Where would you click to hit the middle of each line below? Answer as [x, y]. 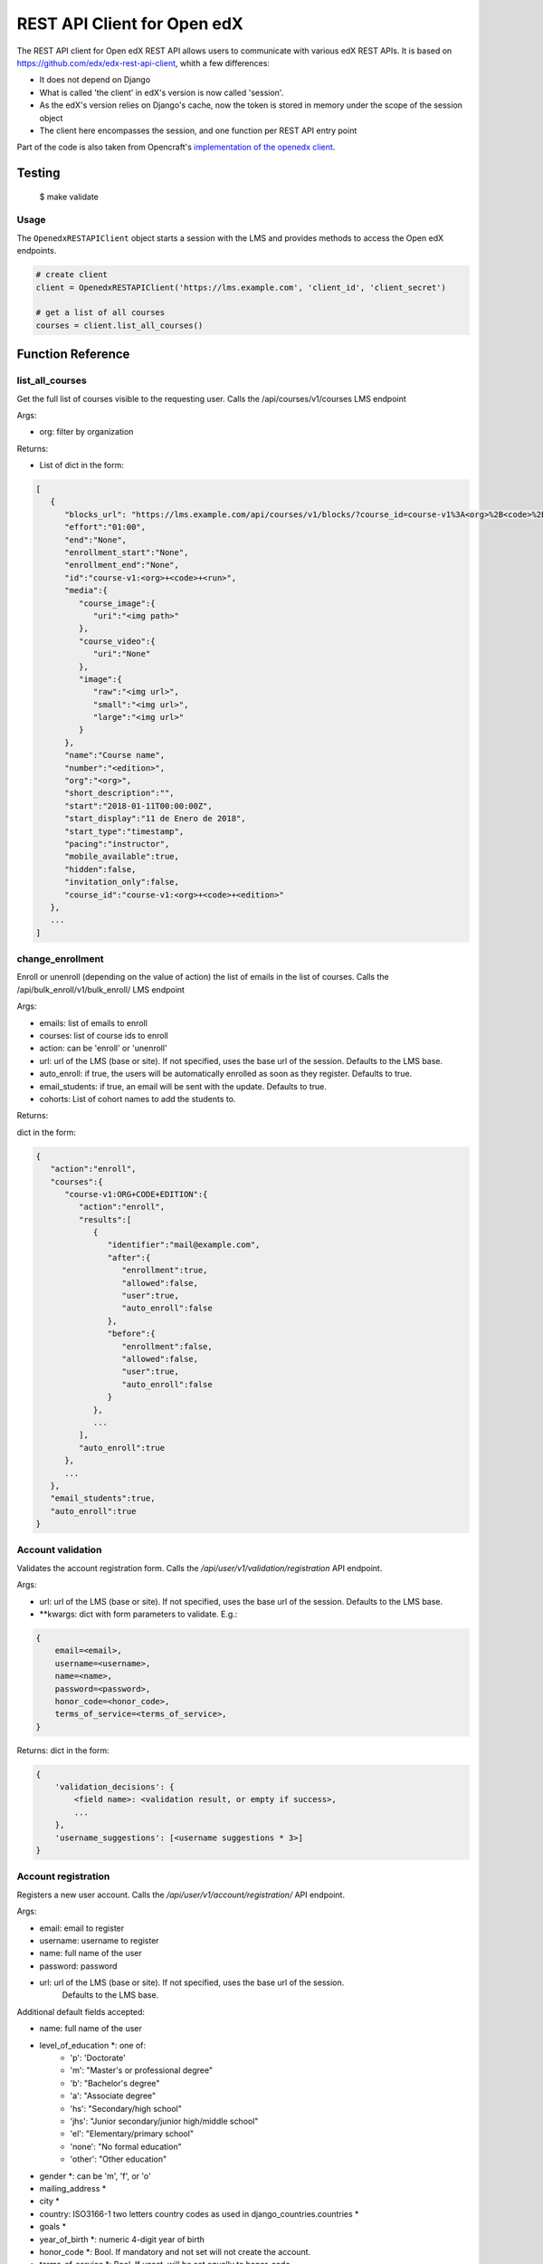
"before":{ [131, 1334]
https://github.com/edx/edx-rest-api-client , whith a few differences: [143, 62]
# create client [72, 275]
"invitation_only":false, [122, 882]
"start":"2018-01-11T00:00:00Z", [138, 806]
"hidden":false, [100, 869]
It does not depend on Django [95, 80]
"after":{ [129, 1257]
